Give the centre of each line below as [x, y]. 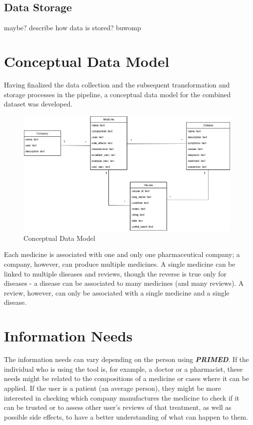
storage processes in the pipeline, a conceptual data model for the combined [117, 94]
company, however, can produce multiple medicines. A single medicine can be [120, 264]
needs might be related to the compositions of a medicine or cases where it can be [126, 378]
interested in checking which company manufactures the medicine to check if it [122, 397]
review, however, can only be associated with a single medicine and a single [117, 292]
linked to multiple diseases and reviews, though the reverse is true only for [115, 273]
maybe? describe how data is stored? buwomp [73, 28]
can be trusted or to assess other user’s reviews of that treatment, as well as [118, 407]
